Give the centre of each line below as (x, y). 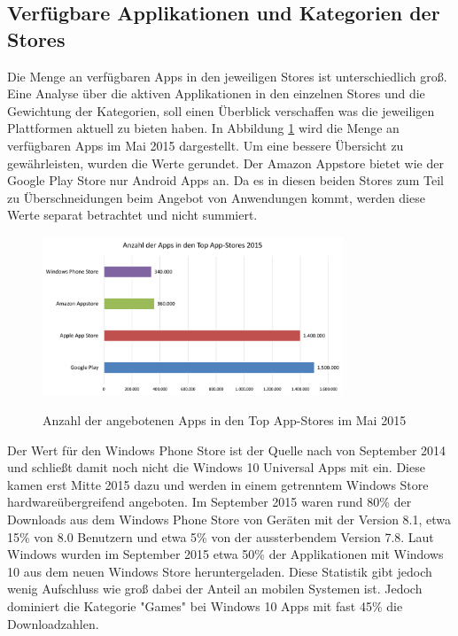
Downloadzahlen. (53, 623)
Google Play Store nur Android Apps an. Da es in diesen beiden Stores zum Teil (225, 180)
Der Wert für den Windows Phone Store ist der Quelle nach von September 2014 (227, 450)
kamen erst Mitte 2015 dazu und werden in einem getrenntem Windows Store (218, 484)
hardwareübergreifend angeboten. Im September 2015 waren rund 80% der (210, 502)
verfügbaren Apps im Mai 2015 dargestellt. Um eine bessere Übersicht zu (206, 145)
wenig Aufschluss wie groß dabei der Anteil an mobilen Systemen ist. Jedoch (215, 589)
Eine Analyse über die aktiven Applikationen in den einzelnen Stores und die (216, 93)
